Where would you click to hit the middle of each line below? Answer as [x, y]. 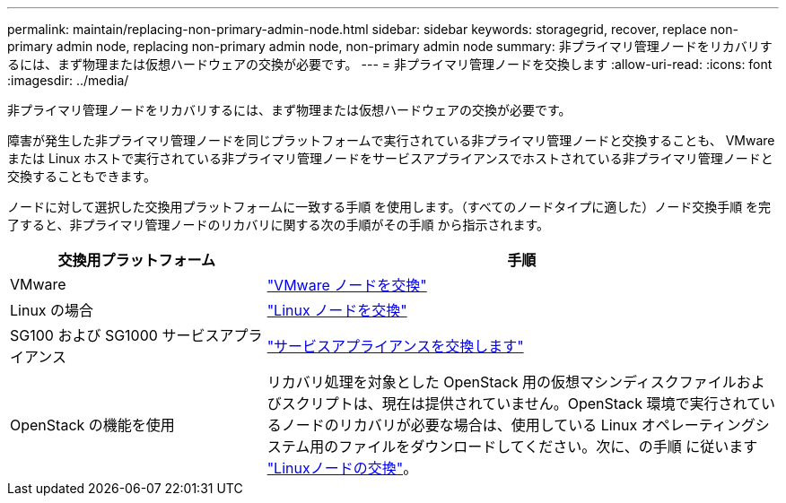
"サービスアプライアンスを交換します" [395, 346]
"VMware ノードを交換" [347, 285]
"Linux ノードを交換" [337, 310]
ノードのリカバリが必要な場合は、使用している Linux [459, 425]
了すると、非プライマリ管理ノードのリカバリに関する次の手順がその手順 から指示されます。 [278, 225]
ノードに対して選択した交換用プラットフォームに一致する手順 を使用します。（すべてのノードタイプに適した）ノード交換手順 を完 [389, 207]
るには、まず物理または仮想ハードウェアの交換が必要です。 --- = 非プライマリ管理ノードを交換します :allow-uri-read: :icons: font [390, 64]
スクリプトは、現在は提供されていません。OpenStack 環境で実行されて [521, 403]
